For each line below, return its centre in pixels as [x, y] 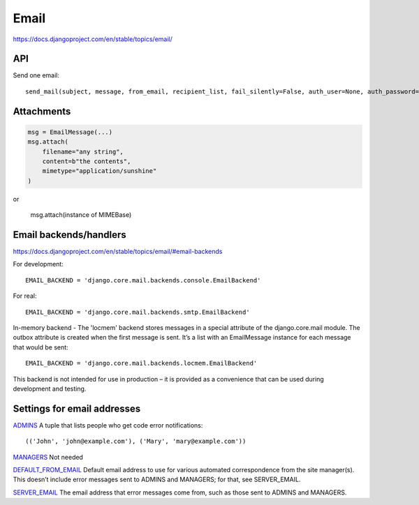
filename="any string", [83, 151]
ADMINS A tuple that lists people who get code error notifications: [108, 425]
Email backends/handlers [69, 235]
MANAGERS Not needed [48, 457]
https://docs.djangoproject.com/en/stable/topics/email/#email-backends [118, 252]
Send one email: [36, 75]
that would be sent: [41, 347]
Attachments [42, 111]
